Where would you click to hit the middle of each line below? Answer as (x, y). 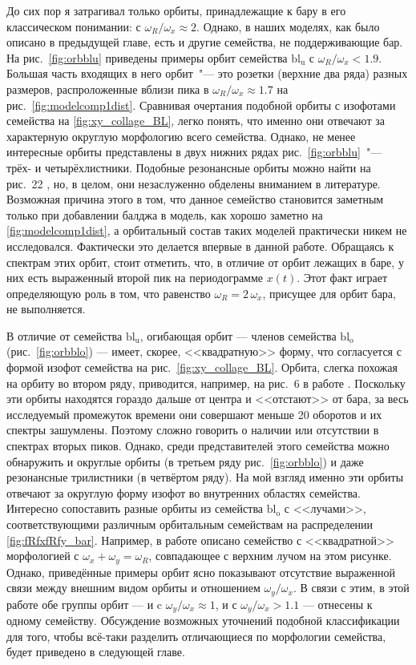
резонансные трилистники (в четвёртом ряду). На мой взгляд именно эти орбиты (205, 477)
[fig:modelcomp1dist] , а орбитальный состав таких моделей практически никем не (207, 230)
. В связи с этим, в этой (351, 588)
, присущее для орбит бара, (329, 293)
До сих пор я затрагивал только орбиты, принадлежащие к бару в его (176, 10)
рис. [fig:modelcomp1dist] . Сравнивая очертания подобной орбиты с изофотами (201, 105)
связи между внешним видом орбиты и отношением (133, 588)
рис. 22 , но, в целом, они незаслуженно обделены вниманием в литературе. (194, 183)
